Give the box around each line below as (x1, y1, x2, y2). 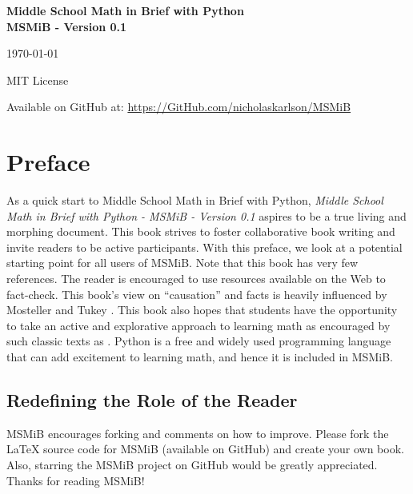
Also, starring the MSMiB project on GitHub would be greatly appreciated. (6, 456, 378, 473)
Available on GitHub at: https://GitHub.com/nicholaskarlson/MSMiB (6, 98, 351, 115)
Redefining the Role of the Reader (6, 388, 298, 412)
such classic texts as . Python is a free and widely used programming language (6, 333, 391, 349)
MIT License (6, 71, 69, 88)
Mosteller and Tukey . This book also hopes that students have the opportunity (6, 301, 398, 318)
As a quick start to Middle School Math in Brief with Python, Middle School (6, 192, 383, 209)
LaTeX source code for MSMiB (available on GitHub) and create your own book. (6, 440, 404, 457)
